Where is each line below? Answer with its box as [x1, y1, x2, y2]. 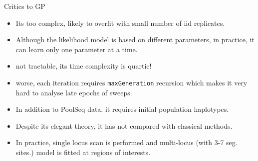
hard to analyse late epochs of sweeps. [15, 87, 132, 97]
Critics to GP [4, 1, 45, 11]
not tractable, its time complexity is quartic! [15, 61, 152, 71]
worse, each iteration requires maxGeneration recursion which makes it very [15, 77, 248, 87]
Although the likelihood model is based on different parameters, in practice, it [15, 34, 255, 45]
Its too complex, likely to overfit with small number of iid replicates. [15, 17, 225, 28]
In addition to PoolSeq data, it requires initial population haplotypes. [15, 104, 229, 114]
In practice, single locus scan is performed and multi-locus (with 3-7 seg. [15, 137, 238, 148]
